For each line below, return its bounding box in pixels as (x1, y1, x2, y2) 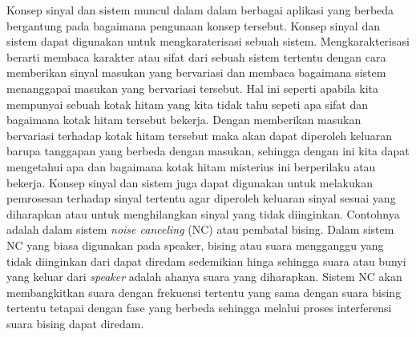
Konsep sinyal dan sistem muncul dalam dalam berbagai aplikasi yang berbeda (6, 2, 394, 18)
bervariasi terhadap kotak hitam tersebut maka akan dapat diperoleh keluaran (6, 126, 393, 143)
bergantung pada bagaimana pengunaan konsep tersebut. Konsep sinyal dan (6, 17, 380, 34)
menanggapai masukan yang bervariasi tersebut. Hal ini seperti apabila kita (6, 79, 379, 96)
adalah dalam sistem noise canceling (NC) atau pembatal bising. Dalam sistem (6, 221, 394, 238)
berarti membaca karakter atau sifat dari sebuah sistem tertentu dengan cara (6, 48, 386, 65)
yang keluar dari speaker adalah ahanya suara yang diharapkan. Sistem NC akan (6, 268, 402, 285)
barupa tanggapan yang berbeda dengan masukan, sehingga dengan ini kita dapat (6, 142, 410, 159)
